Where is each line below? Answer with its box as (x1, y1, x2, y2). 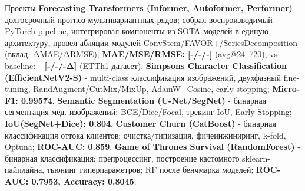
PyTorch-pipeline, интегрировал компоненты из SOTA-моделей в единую (5, 25, 269, 37)
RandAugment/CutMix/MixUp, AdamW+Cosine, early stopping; (33, 83, 270, 95)
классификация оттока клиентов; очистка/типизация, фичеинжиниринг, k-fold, (5, 129, 286, 141)
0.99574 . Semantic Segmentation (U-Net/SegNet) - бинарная (21, 94, 267, 106)
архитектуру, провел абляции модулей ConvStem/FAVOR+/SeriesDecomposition (5, 36, 298, 48)
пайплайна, (5, 163, 44, 176)
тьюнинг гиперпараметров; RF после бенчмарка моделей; (47, 163, 254, 176)
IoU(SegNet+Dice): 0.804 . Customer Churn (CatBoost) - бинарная (5, 117, 276, 129)
